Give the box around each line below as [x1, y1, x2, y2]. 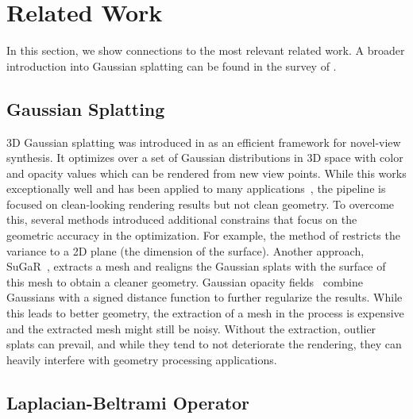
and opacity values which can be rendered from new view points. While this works [6, 164, 407, 181]
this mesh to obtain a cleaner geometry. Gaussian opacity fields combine [6, 273, 363, 290]
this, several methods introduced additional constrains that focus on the [6, 211, 357, 228]
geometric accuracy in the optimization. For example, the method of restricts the [6, 227, 400, 244]
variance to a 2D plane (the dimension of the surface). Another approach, [6, 242, 365, 259]
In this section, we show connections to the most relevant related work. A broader [6, 42, 405, 59]
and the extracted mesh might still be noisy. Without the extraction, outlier [6, 320, 376, 336]
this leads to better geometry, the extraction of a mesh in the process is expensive [6, 305, 404, 321]
